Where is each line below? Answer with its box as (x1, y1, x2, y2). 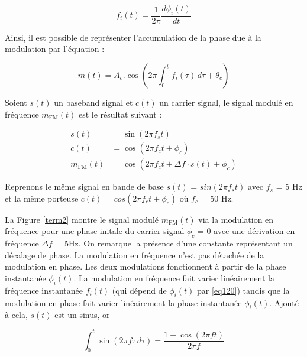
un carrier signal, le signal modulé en (159, 96, 293, 109)
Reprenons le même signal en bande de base (5, 180, 164, 193)
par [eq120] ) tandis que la (197, 284, 290, 296)
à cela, (5, 309, 28, 321)
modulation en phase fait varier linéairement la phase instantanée (5, 296, 242, 309)
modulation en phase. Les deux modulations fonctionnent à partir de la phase (5, 260, 286, 272)
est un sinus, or (54, 309, 110, 321)
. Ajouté (269, 296, 299, 309)
